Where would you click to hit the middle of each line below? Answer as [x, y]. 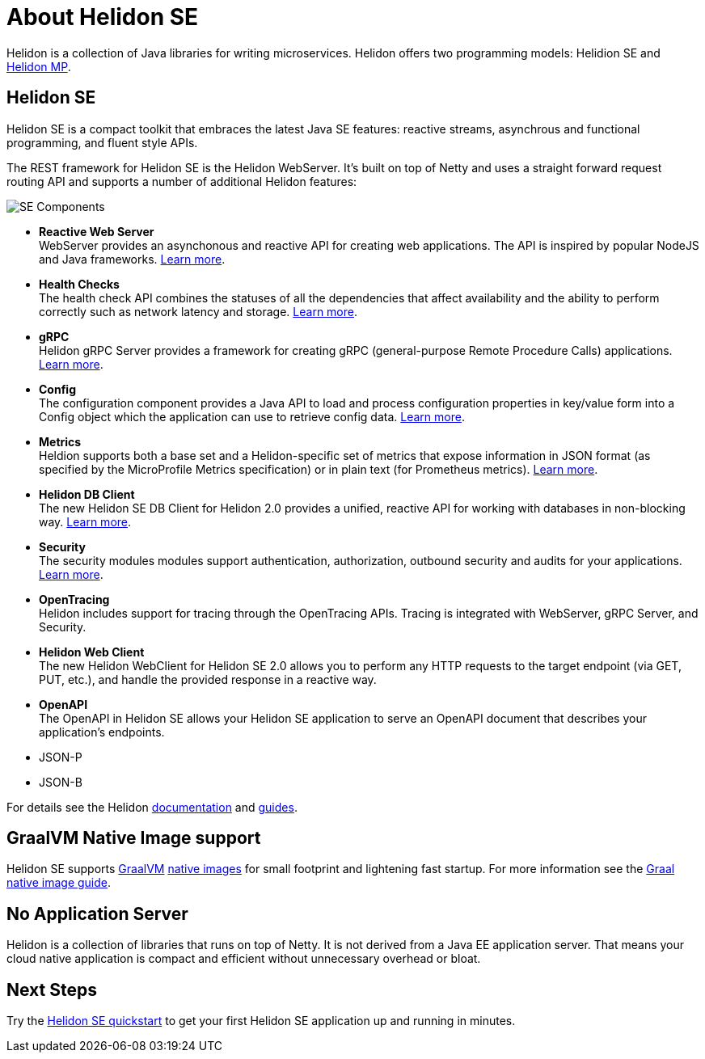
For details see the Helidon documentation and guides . [152, 807]
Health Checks [79, 284]
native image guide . [59, 883]
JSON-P [61, 757]
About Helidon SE [103, 17]
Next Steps [52, 989]
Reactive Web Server [97, 231]
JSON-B [61, 782]
